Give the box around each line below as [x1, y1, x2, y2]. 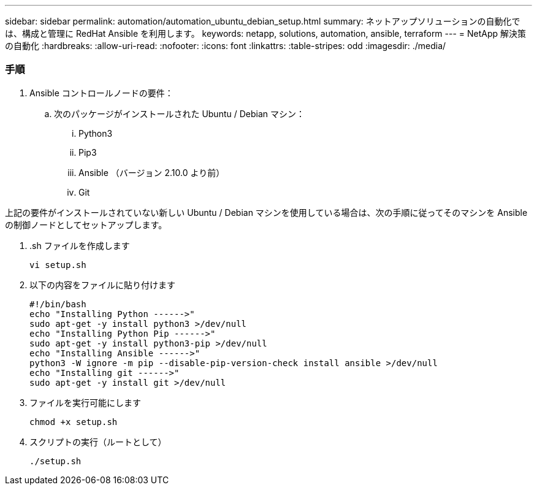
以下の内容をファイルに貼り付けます [29, 279, 175, 290]
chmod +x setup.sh [29, 416, 118, 427]
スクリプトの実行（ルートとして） [29, 436, 167, 447]
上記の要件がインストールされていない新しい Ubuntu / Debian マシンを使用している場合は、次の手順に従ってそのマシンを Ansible [5, 207, 528, 218]
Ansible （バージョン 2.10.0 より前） [78, 167, 225, 178]
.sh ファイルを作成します [29, 240, 130, 251]
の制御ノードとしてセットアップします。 [5, 219, 167, 230]
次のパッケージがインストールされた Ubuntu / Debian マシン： [54, 108, 305, 119]
